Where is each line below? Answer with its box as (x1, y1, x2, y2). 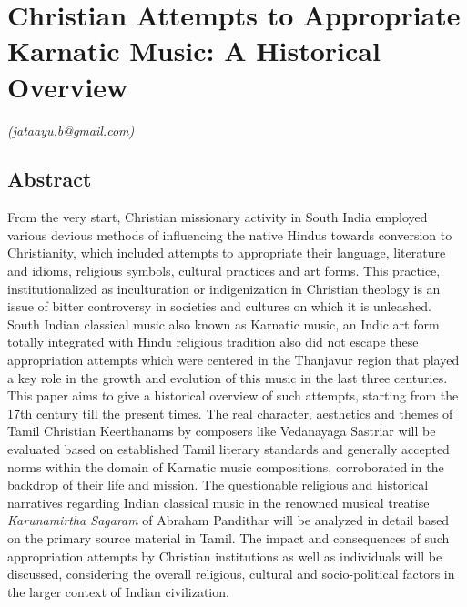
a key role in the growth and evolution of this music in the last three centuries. (7, 368, 448, 387)
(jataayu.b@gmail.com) (7, 120, 135, 139)
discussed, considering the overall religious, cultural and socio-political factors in (7, 564, 455, 583)
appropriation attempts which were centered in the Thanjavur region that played (7, 350, 460, 369)
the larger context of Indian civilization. (7, 582, 229, 601)
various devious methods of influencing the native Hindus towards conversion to (7, 225, 452, 244)
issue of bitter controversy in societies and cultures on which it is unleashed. (7, 297, 431, 316)
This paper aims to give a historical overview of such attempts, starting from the (7, 386, 459, 405)
